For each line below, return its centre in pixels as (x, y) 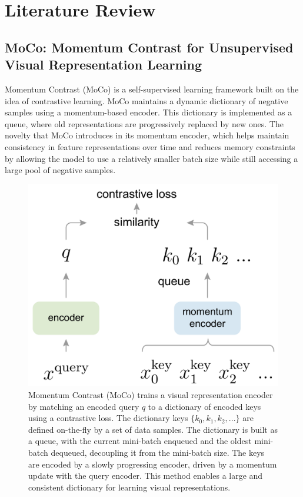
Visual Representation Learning (104, 64)
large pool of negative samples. (60, 170)
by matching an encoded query (84, 406)
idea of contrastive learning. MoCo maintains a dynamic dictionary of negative (146, 100)
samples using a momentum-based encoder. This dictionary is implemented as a (149, 112)
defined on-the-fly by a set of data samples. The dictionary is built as (153, 429)
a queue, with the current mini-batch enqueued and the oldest (140, 441)
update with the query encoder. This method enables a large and (146, 476)
